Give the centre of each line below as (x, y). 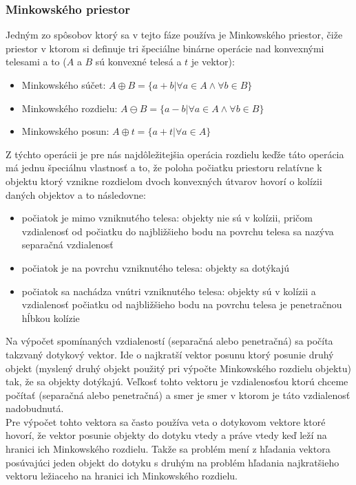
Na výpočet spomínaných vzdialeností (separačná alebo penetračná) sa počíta (169, 341)
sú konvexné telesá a (138, 62)
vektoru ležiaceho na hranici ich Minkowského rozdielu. (122, 476)
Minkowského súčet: (64, 85)
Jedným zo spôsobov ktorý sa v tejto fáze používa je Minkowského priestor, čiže (174, 35)
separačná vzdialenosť (67, 245)
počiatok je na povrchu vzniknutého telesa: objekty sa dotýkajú (156, 267)
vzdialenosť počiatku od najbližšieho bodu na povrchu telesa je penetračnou (182, 304)
